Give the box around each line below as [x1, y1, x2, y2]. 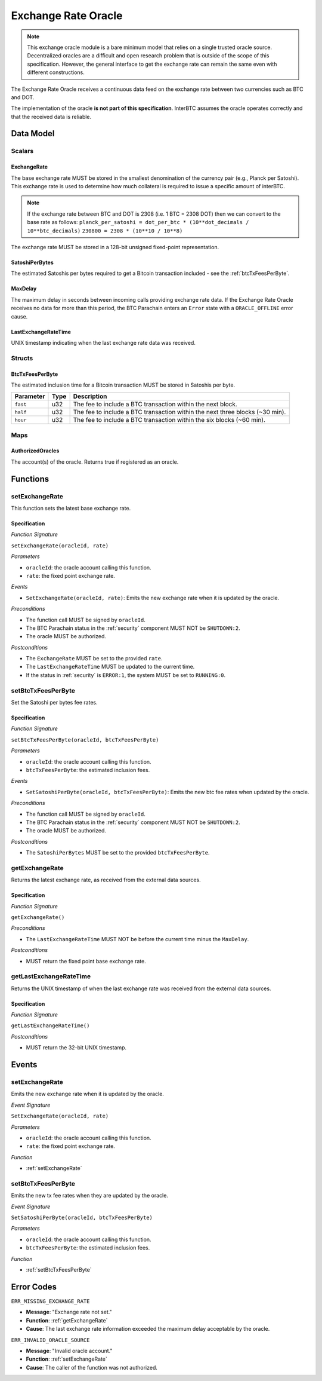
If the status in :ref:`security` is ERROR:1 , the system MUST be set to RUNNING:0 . [26, 671, 226, 678]
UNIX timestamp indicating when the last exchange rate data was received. [11, 339, 196, 346]
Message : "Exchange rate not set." [26, 1309, 113, 1316]
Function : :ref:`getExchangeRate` [26, 1316, 108, 1324]
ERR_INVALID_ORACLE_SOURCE [11, 1336, 90, 1343]
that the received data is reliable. [11, 113, 92, 120]
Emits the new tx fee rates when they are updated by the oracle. [11, 1192, 168, 1199]
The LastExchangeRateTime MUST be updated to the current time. [26, 663, 195, 670]
